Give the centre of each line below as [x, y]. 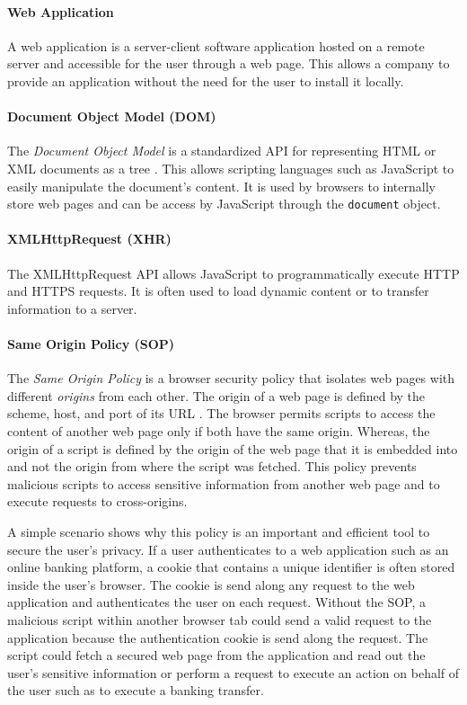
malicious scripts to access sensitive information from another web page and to [224, 483]
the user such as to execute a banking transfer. [136, 690]
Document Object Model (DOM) [112, 116]
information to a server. [72, 308]
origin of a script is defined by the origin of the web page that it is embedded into [233, 448]
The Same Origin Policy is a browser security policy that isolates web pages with [231, 378]
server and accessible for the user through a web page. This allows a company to [229, 63]
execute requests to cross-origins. [97, 501]
